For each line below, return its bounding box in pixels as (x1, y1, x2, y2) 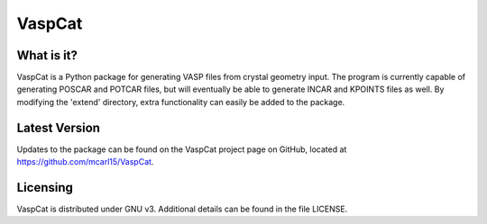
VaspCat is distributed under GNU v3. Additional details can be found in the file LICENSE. (16, 203, 348, 215)
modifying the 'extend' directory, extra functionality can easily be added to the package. (16, 96, 345, 107)
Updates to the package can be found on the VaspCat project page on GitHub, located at (16, 144, 347, 155)
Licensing (16, 180, 74, 195)
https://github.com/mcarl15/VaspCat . (16, 157, 154, 167)
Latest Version (16, 120, 101, 135)
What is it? (16, 48, 78, 63)
